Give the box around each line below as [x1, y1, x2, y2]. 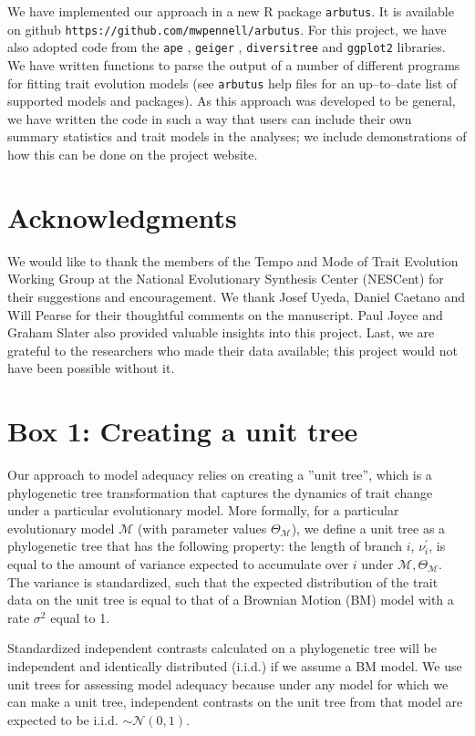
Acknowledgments [7, 198, 237, 235]
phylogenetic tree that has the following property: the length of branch [7, 536, 403, 555]
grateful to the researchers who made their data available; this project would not [7, 340, 458, 359]
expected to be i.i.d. [7, 710, 119, 729]
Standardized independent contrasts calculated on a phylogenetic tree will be [7, 638, 437, 658]
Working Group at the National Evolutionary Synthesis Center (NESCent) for [7, 269, 444, 288]
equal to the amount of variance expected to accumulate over [7, 554, 349, 573]
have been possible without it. [7, 358, 175, 378]
